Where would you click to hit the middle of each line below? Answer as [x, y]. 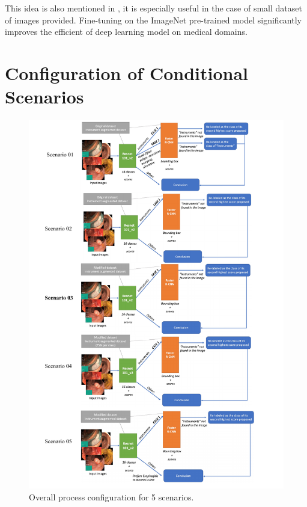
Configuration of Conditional [126, 72]
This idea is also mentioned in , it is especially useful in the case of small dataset [153, 8]
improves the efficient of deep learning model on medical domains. [126, 32]
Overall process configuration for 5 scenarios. [111, 496]
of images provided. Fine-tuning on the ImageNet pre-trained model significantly [153, 20]
